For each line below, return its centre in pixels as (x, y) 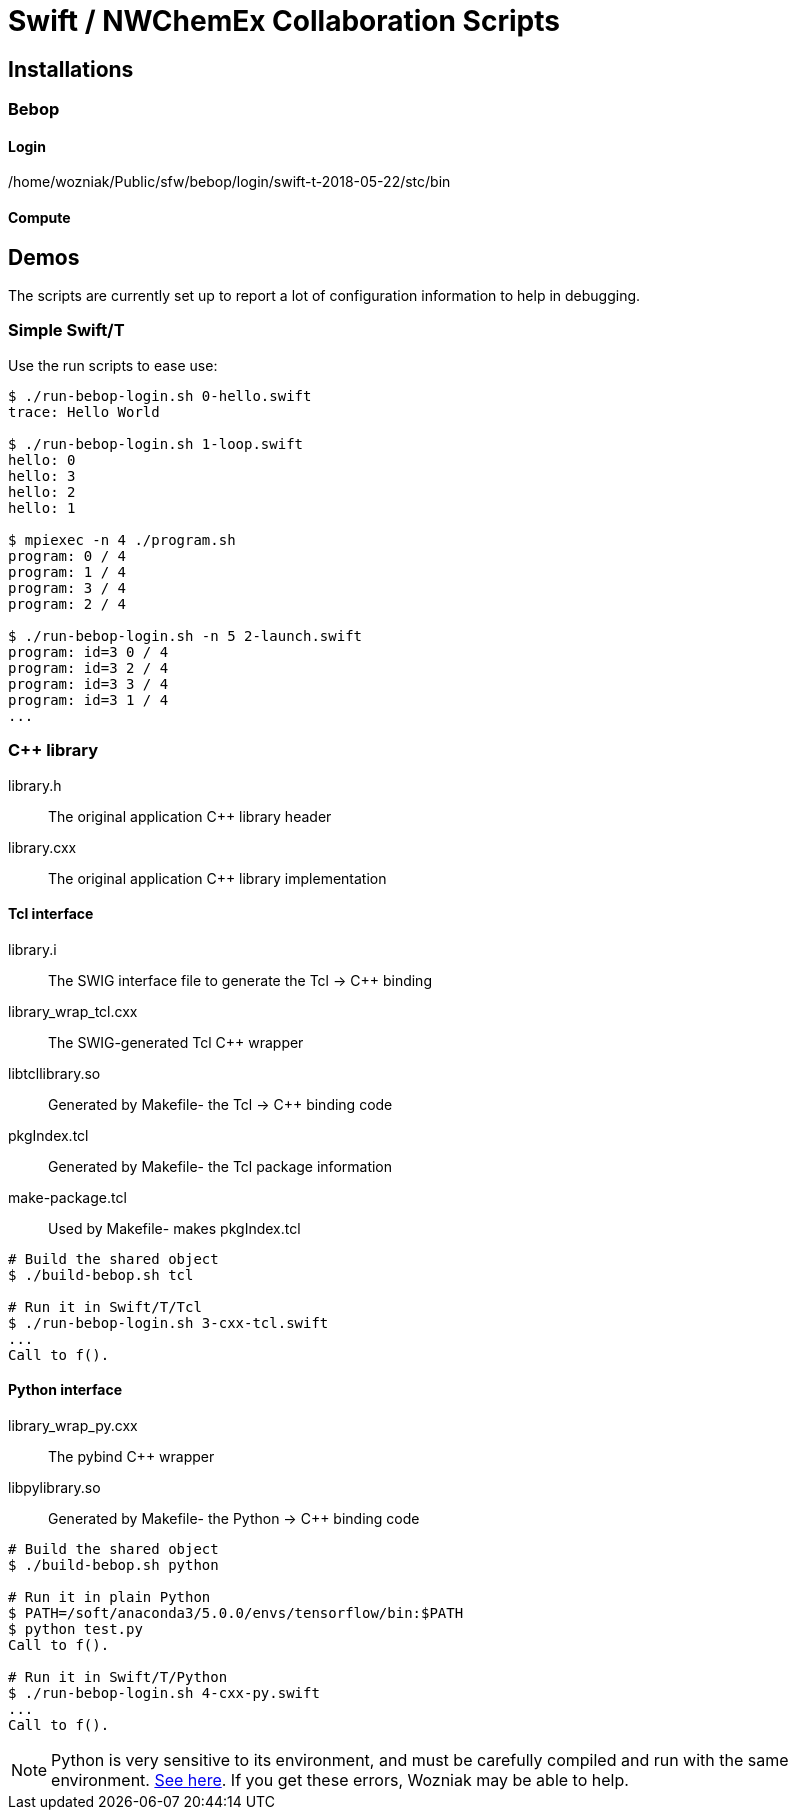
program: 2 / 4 (67, 603)
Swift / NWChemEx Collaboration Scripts (284, 21)
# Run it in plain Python (109, 1596)
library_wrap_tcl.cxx (73, 1011)
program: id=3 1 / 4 (88, 699)
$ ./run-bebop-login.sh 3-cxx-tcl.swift (168, 1322)
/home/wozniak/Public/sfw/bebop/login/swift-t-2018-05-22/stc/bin (229, 182)
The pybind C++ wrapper (131, 1456)
